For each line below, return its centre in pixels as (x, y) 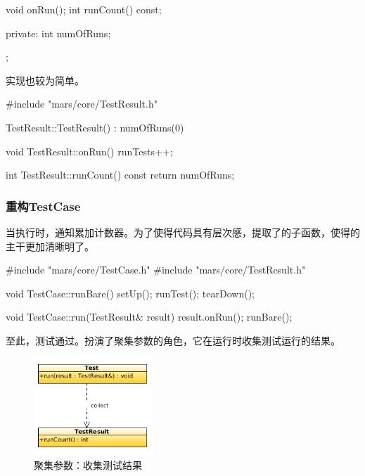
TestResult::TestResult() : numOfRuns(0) (95, 127)
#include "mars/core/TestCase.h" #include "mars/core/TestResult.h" (156, 270)
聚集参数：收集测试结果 (88, 465)
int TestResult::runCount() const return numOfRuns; (120, 175)
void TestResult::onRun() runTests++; (89, 151)
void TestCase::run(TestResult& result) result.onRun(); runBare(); (149, 317)
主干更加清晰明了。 (50, 246)
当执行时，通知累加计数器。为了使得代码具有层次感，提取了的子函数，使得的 (183, 232)
